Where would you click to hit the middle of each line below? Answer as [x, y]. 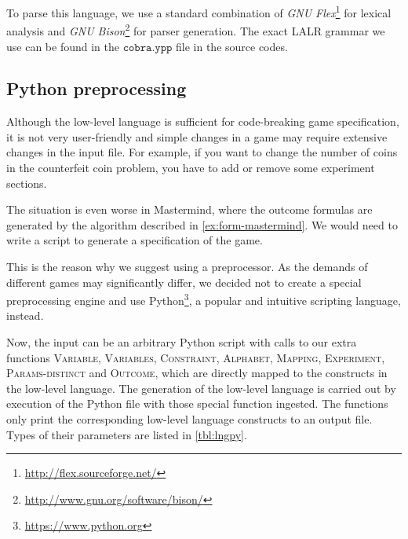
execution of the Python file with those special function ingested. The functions [197, 403]
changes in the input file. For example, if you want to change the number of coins [202, 152]
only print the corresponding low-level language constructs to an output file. [189, 419]
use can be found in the [63, 46]
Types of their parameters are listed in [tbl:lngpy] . [127, 434]
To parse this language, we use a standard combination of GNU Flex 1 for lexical [199, 11]
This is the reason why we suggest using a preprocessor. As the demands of [187, 267]
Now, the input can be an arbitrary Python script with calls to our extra [182, 342]
